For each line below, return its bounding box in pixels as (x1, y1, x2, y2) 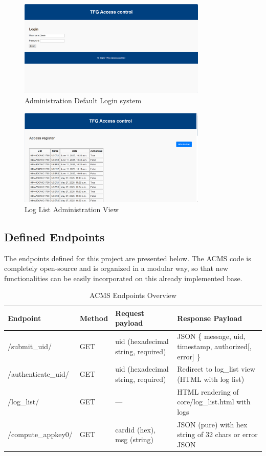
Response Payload (177, 312, 242, 323)
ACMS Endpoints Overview (90, 290, 176, 301)
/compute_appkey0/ (8, 429, 73, 440)
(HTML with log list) (177, 373, 245, 384)
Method (79, 312, 108, 323)
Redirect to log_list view (177, 363, 255, 374)
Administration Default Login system (25, 95, 142, 105)
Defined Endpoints (4, 229, 105, 244)
